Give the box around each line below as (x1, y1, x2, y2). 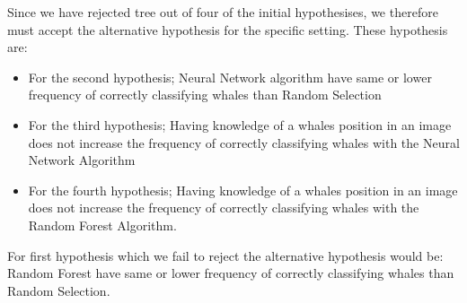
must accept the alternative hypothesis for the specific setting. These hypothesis (7, 20, 448, 39)
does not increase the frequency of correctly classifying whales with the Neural (28, 133, 460, 151)
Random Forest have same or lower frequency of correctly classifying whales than (7, 264, 454, 282)
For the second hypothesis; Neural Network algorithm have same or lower (28, 67, 432, 86)
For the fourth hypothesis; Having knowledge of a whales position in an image (28, 180, 458, 199)
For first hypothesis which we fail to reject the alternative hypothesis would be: (7, 246, 444, 264)
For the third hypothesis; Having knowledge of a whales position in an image (28, 115, 452, 134)
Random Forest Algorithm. (28, 215, 177, 234)
